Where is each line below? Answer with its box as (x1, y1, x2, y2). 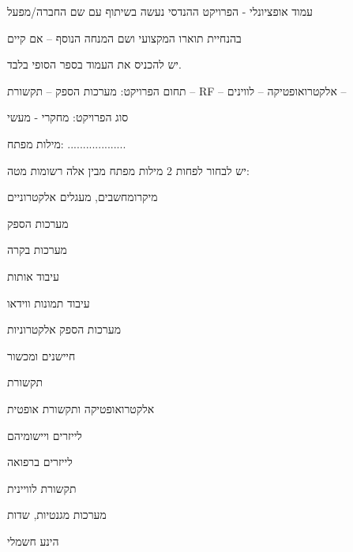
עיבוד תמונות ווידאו (7, 294, 90, 311)
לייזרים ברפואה (7, 453, 73, 470)
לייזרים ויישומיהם (7, 427, 82, 443)
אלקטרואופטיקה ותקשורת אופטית (7, 400, 155, 416)
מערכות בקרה (7, 241, 67, 258)
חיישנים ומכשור (7, 347, 76, 364)
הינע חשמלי (7, 532, 59, 549)
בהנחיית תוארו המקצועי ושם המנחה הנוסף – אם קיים (7, 29, 242, 46)
